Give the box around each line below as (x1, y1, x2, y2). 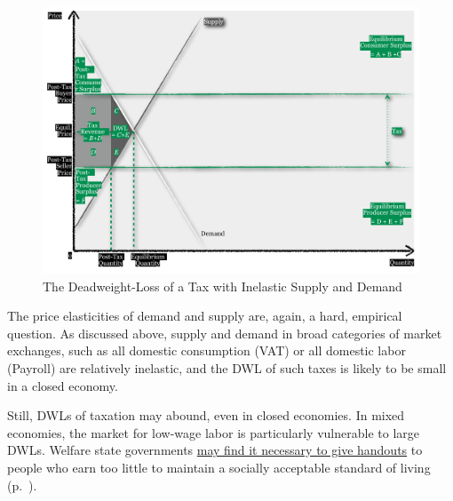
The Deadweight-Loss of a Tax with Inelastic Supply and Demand (43, 276, 402, 295)
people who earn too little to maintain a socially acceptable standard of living (7, 458, 431, 476)
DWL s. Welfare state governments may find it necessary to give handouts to (7, 441, 423, 459)
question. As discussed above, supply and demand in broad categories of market (7, 323, 442, 342)
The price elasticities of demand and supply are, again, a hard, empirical (7, 306, 402, 325)
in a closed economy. (7, 376, 118, 394)
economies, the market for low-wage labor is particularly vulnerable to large (7, 423, 419, 441)
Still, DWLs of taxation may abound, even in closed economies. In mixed (7, 406, 405, 425)
